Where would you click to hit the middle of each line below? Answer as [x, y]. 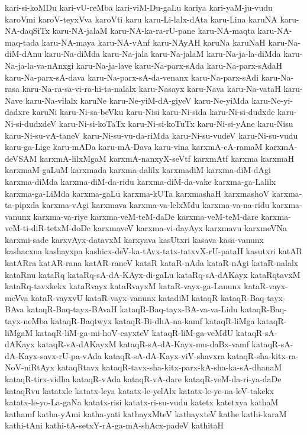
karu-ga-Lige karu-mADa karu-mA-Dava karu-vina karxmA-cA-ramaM [134, 147]
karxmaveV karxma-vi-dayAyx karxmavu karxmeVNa [190, 228]
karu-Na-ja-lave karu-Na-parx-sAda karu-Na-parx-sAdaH [179, 65]
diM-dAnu [23, 54]
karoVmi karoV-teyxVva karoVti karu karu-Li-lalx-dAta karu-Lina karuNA [141, 19]
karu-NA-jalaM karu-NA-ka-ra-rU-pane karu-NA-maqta [153, 31]
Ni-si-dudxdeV [31, 123]
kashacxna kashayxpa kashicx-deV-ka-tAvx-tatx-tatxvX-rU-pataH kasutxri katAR [154, 251]
